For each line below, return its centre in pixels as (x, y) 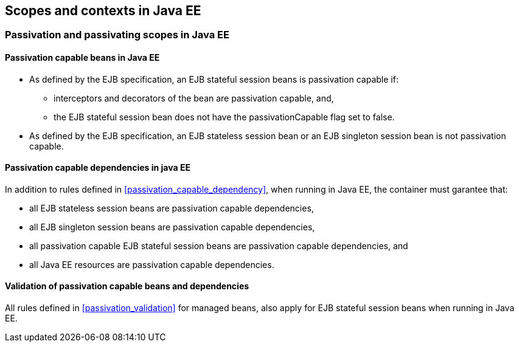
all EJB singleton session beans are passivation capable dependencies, (172, 227)
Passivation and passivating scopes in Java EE (117, 35)
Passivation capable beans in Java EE (82, 58)
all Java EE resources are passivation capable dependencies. (152, 264)
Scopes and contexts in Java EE (103, 11)
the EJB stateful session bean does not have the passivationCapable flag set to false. (224, 117)
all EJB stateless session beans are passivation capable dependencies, (172, 208)
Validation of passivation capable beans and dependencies (127, 286)
